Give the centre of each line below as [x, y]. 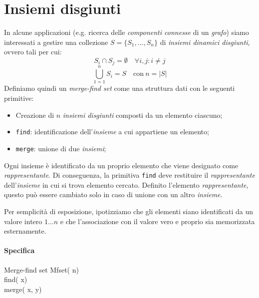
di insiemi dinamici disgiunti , [205, 42]
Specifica [19, 250]
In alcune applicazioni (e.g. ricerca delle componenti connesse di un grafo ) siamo [127, 32]
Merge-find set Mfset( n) [41, 269]
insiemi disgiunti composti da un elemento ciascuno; [142, 115]
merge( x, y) [23, 289]
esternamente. [25, 231]
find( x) [16, 279]
